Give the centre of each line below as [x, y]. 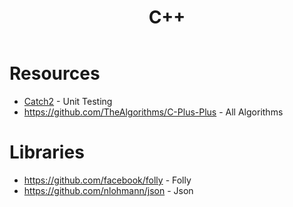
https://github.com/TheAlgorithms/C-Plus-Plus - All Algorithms [153, 112]
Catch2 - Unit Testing [68, 101]
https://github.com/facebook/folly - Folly [107, 180]
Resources [55, 73]
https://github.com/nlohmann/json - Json [108, 190]
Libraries [47, 152]
